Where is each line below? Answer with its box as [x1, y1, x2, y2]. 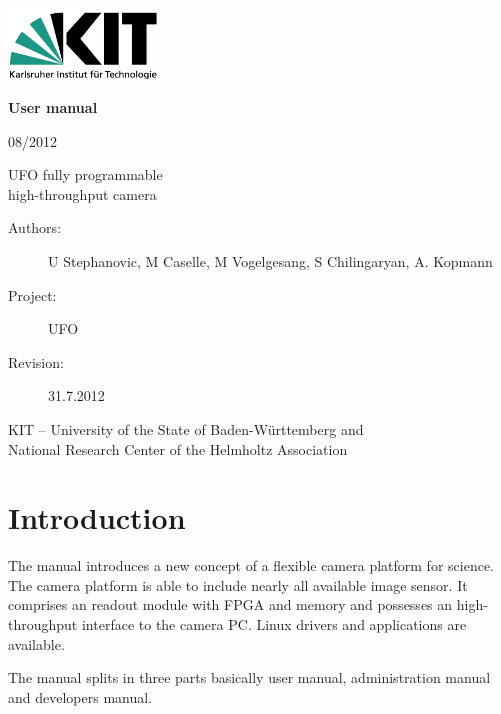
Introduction [8, 497, 186, 538]
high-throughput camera [8, 183, 157, 204]
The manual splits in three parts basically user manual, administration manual [8, 667, 491, 688]
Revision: [8, 351, 64, 372]
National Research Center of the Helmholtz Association [8, 438, 348, 459]
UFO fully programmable [8, 164, 163, 185]
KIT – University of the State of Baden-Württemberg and [8, 418, 364, 439]
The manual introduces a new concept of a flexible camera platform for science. [8, 555, 494, 576]
